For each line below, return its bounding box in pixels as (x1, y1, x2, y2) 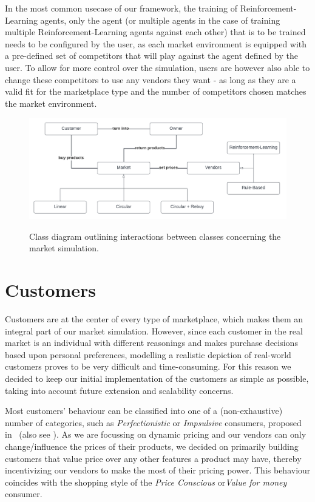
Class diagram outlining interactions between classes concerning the (29, 229, 281, 242)
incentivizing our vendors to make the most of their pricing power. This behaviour (5, 464, 311, 477)
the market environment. (5, 97, 97, 109)
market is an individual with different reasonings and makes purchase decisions (5, 336, 298, 349)
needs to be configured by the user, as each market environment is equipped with (5, 37, 307, 50)
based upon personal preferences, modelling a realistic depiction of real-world (5, 348, 291, 361)
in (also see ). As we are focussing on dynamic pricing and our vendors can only (5, 428, 307, 441)
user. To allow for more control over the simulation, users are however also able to (5, 61, 310, 73)
